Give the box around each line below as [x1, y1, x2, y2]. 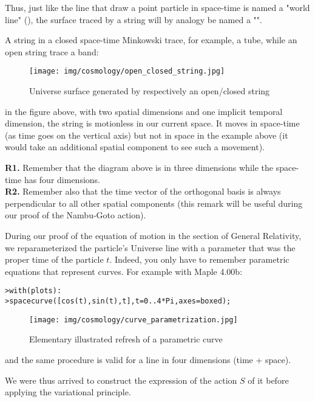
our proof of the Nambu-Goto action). [5, 209, 146, 221]
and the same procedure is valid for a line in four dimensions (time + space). [5, 353, 291, 366]
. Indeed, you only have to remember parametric [109, 253, 290, 266]
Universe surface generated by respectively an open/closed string [29, 85, 270, 97]
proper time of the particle [5, 253, 104, 266]
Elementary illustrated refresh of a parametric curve [29, 333, 223, 345]
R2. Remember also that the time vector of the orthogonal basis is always [5, 185, 281, 198]
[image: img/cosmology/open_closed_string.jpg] [29, 67, 225, 76]
